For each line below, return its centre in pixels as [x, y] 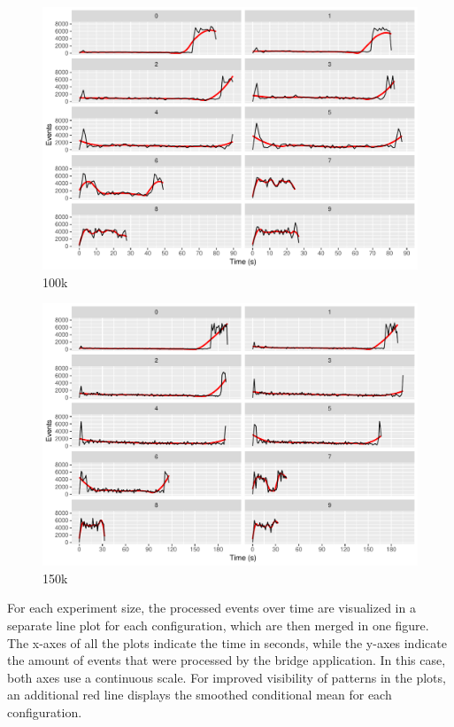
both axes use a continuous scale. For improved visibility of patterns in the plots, [227, 677]
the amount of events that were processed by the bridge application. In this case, [227, 660]
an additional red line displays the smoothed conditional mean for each [200, 695]
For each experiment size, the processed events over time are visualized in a [212, 608]
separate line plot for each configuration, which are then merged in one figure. [218, 625]
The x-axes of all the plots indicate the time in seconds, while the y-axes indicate [227, 642]
